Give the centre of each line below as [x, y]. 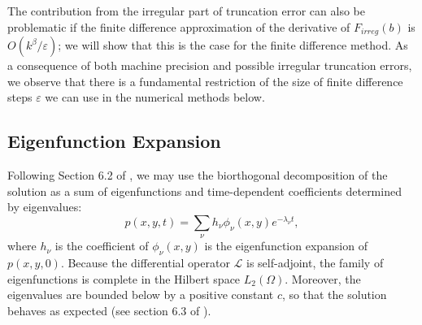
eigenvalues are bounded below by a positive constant [141, 295]
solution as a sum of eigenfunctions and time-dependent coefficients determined [204, 191]
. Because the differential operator [145, 262]
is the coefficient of [102, 246]
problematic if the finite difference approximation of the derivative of [179, 26]
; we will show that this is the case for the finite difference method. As [233, 45]
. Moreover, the [323, 278]
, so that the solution [335, 295]
